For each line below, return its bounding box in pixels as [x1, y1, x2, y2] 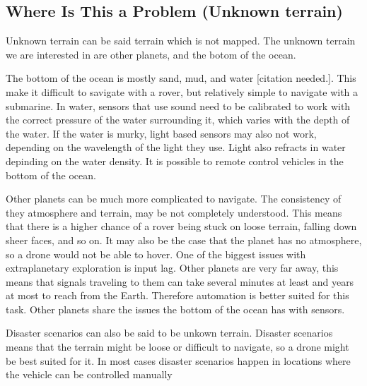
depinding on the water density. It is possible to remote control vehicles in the [6, 153, 344, 168]
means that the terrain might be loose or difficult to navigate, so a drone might [6, 339, 349, 354]
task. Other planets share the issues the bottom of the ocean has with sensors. [6, 301, 345, 316]
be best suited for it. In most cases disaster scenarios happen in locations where [6, 353, 351, 368]
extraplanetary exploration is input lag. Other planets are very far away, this [6, 260, 339, 275]
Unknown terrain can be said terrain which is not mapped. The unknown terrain [6, 33, 356, 48]
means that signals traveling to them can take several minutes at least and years [6, 274, 354, 289]
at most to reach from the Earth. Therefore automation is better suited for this [6, 288, 349, 303]
